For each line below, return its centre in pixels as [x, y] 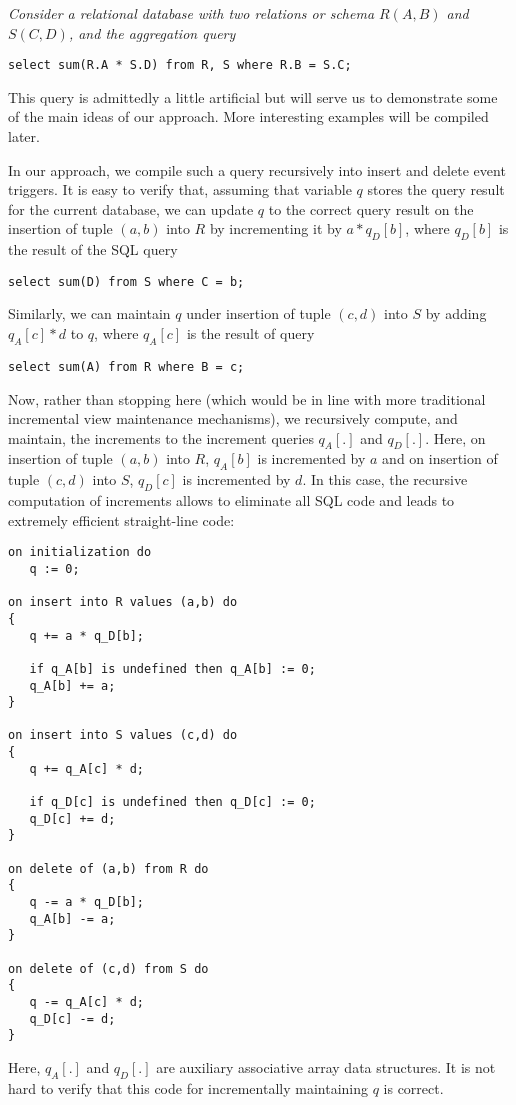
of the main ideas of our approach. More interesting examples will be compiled [248, 116]
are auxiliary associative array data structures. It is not [326, 1066]
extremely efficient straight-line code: [121, 519]
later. [24, 136]
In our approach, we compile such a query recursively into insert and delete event [257, 169]
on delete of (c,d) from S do [108, 968]
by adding [456, 313]
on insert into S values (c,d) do [123, 735]
